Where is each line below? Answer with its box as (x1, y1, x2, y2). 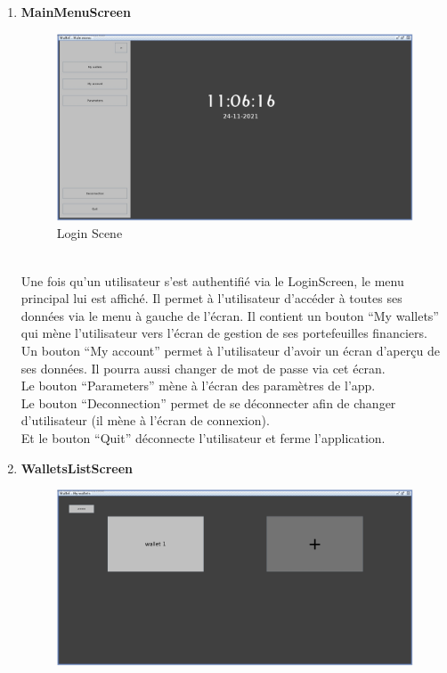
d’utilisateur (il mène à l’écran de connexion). (20, 411, 270, 430)
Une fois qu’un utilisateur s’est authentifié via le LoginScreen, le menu (20, 271, 404, 290)
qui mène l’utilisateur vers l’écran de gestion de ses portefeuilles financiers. (20, 324, 427, 342)
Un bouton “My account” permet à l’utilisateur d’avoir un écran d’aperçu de (20, 341, 440, 359)
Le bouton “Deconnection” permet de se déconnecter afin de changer (20, 393, 396, 412)
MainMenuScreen (20, 3, 131, 21)
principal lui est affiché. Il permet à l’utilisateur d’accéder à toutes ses (20, 289, 402, 308)
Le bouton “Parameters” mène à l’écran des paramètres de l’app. (20, 376, 376, 395)
